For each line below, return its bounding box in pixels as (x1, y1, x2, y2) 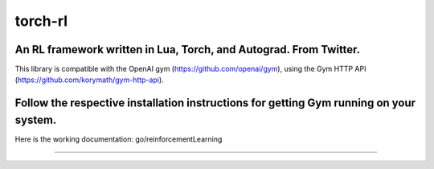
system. (14, 113, 57, 126)
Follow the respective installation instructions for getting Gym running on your (14, 97, 416, 110)
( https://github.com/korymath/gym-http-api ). (14, 75, 164, 84)
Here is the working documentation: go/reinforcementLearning (14, 134, 223, 144)
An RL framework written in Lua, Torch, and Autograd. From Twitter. (14, 43, 361, 56)
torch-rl (14, 12, 68, 30)
